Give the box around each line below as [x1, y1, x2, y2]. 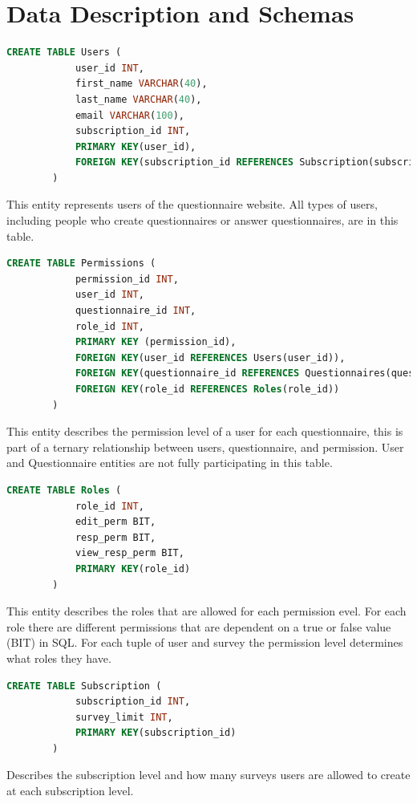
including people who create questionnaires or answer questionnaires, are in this [6, 212, 399, 229]
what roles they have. [6, 649, 111, 666]
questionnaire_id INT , [75, 305, 196, 317]
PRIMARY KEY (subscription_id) [75, 727, 237, 739]
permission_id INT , [75, 273, 179, 285]
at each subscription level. [6, 782, 134, 799]
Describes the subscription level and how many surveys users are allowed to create [6, 766, 411, 783]
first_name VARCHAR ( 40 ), [75, 78, 208, 90]
